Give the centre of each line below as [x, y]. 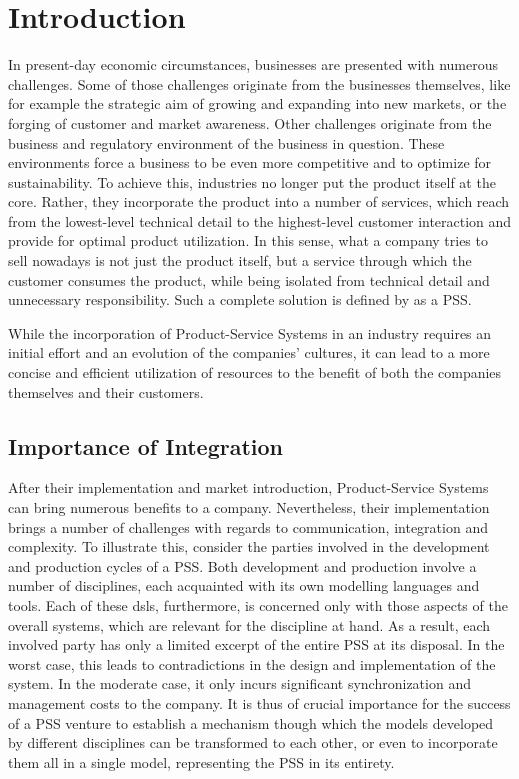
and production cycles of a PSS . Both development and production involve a [242, 565]
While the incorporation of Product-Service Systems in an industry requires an [250, 332]
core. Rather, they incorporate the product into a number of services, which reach [259, 201]
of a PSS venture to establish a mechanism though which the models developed [251, 722]
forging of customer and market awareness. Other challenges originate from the [250, 122]
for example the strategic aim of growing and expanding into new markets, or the [257, 103]
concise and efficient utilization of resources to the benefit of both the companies [255, 372]
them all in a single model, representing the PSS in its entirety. [201, 761]
